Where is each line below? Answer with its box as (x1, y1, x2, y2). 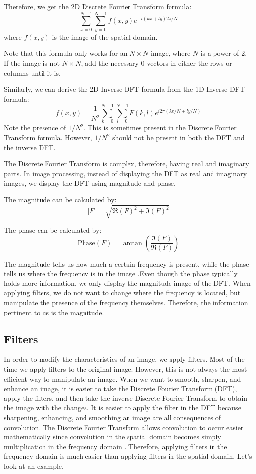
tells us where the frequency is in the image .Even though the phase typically (4, 268, 238, 278)
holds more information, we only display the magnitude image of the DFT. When (4, 277, 251, 288)
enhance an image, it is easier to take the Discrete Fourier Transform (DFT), (4, 383, 237, 394)
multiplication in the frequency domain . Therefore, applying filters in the (4, 441, 227, 451)
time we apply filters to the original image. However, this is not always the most (4, 364, 247, 374)
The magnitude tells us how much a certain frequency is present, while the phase (4, 258, 249, 269)
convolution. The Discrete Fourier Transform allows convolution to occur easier (4, 422, 244, 432)
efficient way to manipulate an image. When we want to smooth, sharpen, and (4, 373, 241, 384)
